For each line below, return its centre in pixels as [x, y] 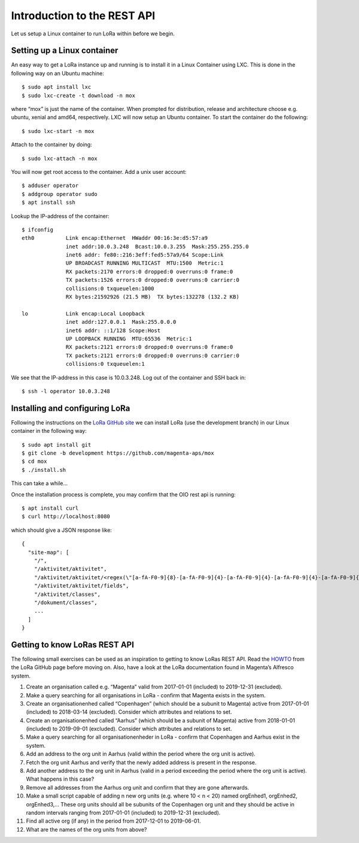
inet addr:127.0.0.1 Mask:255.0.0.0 [121, 322]
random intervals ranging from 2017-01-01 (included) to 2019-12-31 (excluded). [123, 813]
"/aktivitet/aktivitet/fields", [81, 586]
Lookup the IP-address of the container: [60, 216]
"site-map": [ [48, 552]
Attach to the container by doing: [51, 144]
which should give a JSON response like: [61, 530]
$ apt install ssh [49, 203]
